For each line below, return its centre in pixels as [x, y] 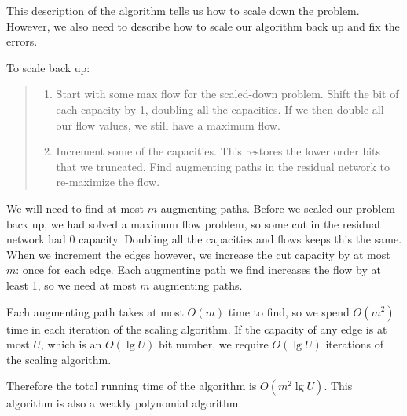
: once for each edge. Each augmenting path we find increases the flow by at [199, 270]
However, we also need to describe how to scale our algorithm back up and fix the [203, 26]
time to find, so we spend [289, 311]
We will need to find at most [75, 208]
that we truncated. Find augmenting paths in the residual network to [223, 166]
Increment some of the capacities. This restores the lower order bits [218, 151]
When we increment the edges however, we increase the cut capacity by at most [198, 254]
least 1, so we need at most [71, 285]
